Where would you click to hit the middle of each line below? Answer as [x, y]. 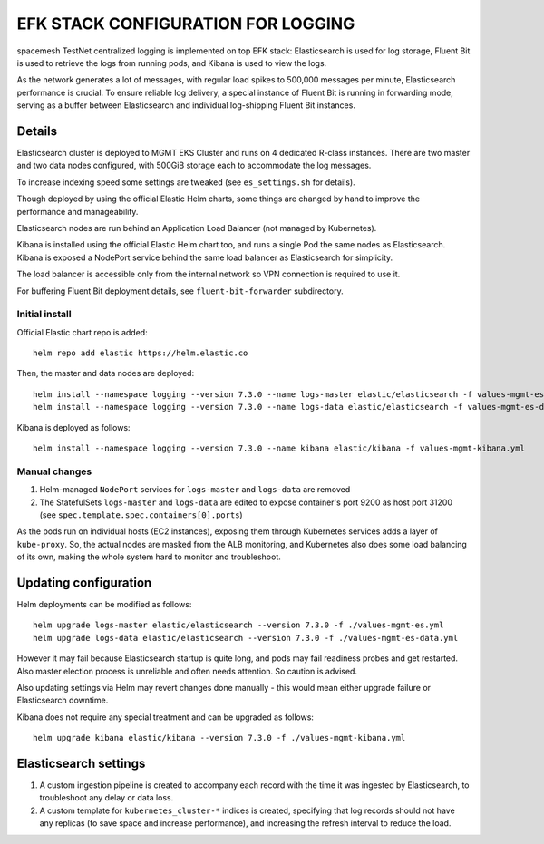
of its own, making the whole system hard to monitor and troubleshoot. [149, 557]
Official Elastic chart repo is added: [83, 332]
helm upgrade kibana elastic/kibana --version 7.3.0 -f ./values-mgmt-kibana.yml [219, 738]
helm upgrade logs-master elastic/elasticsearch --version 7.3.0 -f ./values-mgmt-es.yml [238, 625]
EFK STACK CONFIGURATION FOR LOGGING [186, 24]
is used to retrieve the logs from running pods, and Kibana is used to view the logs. [172, 63]
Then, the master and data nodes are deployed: [106, 373]
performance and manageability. [78, 211]
